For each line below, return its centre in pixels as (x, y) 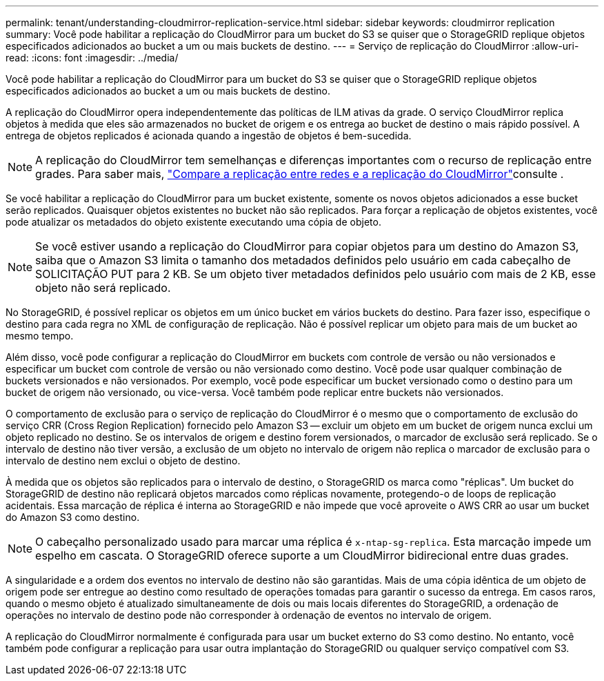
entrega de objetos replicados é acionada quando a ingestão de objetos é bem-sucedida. (209, 136)
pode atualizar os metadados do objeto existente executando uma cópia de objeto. (193, 222)
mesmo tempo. (40, 336)
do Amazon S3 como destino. (73, 517)
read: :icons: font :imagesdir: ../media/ (92, 58)
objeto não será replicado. (103, 288)
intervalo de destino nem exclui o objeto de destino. (123, 461)
